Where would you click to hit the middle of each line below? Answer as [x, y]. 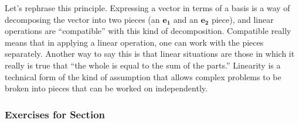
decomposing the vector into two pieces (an [82, 19]
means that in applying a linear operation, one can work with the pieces [134, 42]
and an [186, 19]
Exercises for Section [55, 114]
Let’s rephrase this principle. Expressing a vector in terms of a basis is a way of [147, 8]
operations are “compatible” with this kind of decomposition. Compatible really [148, 31]
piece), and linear [242, 19]
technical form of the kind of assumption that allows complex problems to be [143, 76]
